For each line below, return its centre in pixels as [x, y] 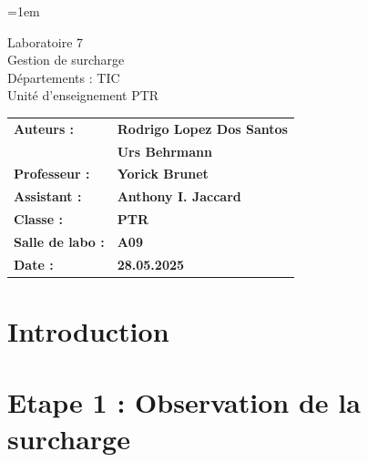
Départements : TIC [64, 77]
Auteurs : [44, 128]
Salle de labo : [59, 241]
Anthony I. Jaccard [179, 196]
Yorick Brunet [163, 174]
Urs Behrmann [164, 151]
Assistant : [48, 196]
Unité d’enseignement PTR [83, 95]
